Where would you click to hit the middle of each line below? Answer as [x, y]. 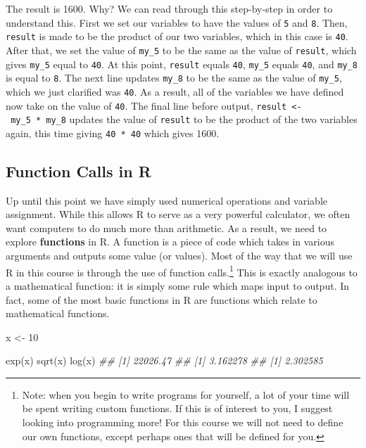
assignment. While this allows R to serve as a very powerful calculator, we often [178, 214]
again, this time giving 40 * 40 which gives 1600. [113, 133]
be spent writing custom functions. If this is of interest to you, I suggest [177, 408]
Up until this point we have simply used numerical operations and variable [167, 200]
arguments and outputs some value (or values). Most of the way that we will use [179, 256]
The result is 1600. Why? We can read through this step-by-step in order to [169, 8]
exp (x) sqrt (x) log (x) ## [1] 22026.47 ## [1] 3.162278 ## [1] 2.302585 [164, 360]
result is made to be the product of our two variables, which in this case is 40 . [177, 36]
